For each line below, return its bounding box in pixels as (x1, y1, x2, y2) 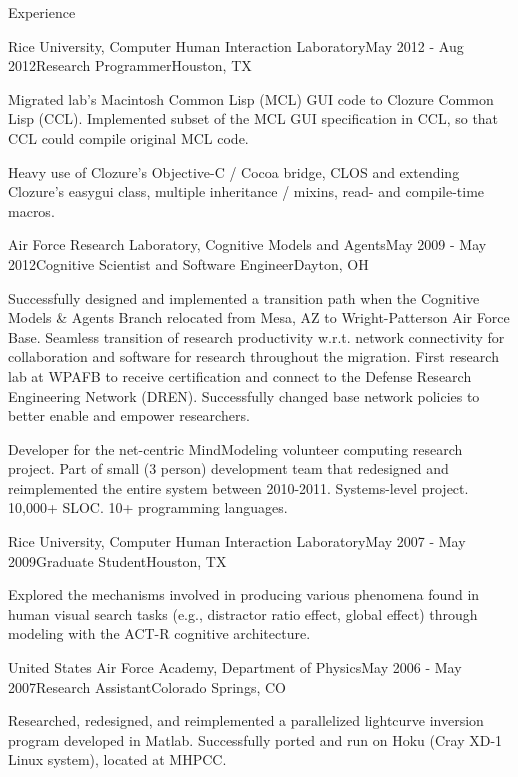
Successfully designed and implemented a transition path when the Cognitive (8, 287, 480, 308)
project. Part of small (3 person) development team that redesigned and (8, 458, 449, 479)
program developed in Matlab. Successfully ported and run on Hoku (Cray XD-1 (8, 729, 503, 750)
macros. (8, 200, 55, 221)
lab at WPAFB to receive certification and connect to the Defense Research (8, 365, 472, 386)
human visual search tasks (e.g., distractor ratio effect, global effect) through (8, 603, 478, 624)
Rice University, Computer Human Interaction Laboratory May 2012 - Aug (8, 35, 464, 56)
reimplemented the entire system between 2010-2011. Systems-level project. (8, 477, 469, 498)
